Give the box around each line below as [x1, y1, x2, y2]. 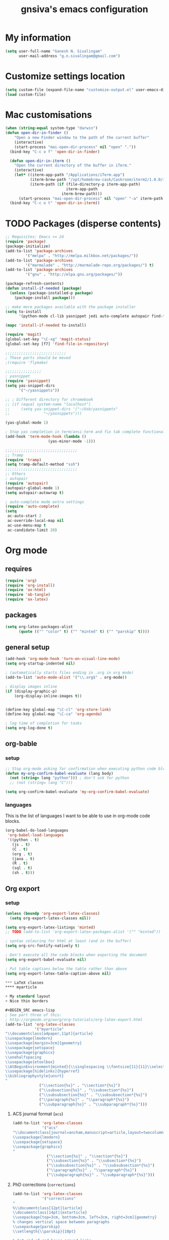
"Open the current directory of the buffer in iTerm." [14, 163, 132, 168]
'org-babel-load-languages [7, 833, 64, 838]
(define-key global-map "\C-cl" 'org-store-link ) [5, 707, 112, 712]
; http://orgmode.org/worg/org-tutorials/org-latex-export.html [5, 1017, 143, 1022]
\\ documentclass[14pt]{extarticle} [12, 1210, 88, 1215]
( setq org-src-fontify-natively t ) [5, 943, 80, 949]
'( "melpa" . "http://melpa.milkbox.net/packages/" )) [25, 253, 138, 258]
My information [5, 32, 71, 43]
